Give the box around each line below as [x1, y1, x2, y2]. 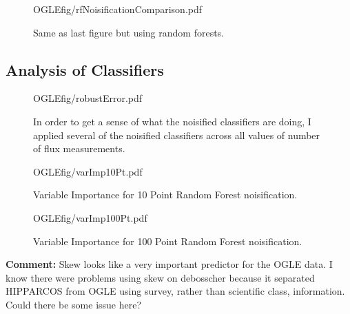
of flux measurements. [33, 141, 125, 156]
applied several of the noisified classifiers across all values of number [33, 127, 320, 142]
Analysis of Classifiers [6, 59, 164, 80]
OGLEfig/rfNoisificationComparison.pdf [33, 2, 203, 16]
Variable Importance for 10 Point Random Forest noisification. [33, 187, 298, 202]
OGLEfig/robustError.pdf [33, 91, 143, 105]
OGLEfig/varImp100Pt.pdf [33, 210, 147, 224]
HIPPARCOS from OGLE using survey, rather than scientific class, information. [6, 284, 345, 298]
